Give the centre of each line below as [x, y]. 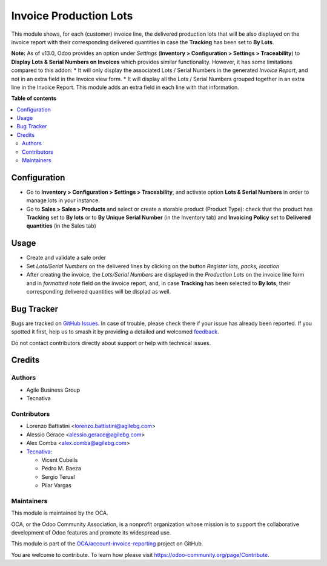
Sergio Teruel [58, 477]
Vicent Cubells [60, 459]
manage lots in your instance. [63, 200]
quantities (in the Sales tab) [61, 226]
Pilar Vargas [57, 485]
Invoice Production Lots [72, 16]
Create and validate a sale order [66, 258]
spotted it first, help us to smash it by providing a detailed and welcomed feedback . [115, 332]
